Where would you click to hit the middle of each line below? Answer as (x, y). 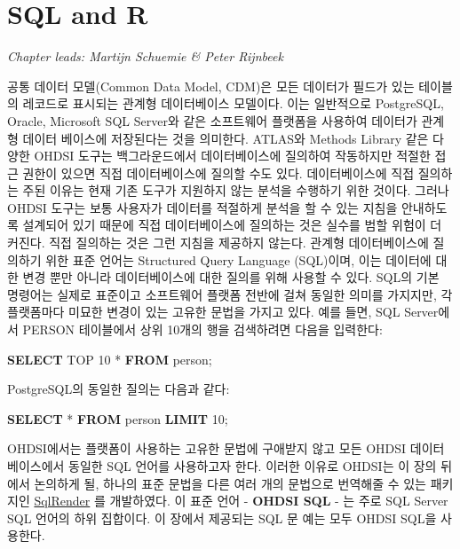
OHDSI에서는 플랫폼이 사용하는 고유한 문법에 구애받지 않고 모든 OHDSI (207, 448)
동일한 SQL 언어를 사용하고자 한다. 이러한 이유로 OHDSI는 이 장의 (253, 466)
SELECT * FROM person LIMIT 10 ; (118, 418)
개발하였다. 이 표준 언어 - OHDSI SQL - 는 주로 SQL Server (279, 501)
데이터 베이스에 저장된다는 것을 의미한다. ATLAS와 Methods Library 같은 (226, 138)
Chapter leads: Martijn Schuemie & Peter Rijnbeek (145, 56)
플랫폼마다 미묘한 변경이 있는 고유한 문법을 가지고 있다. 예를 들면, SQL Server (223, 312)
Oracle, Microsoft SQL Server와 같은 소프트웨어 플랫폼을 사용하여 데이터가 (212, 120)
